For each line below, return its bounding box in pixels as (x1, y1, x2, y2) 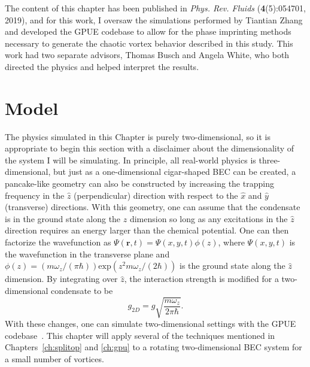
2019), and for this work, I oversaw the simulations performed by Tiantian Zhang (5, 13, 303, 26)
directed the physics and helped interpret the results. (5, 60, 199, 72)
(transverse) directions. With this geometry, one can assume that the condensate (5, 201, 300, 213)
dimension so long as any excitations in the (129, 212, 288, 225)
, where (218, 236, 245, 248)
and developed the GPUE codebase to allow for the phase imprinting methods (5, 25, 291, 38)
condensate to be (51, 284, 113, 296)
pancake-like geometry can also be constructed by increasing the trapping (5, 177, 274, 190)
